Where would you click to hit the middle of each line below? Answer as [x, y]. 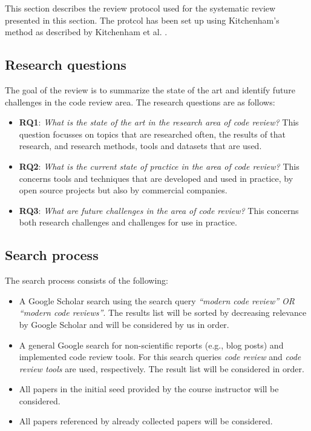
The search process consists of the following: [87, 280]
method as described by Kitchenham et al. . [86, 32]
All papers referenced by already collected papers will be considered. [146, 421]
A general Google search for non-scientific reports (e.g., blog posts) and [151, 345]
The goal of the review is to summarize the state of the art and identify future [150, 89]
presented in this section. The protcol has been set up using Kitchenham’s [142, 20]
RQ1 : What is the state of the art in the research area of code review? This [159, 122]
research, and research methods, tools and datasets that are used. [140, 146]
